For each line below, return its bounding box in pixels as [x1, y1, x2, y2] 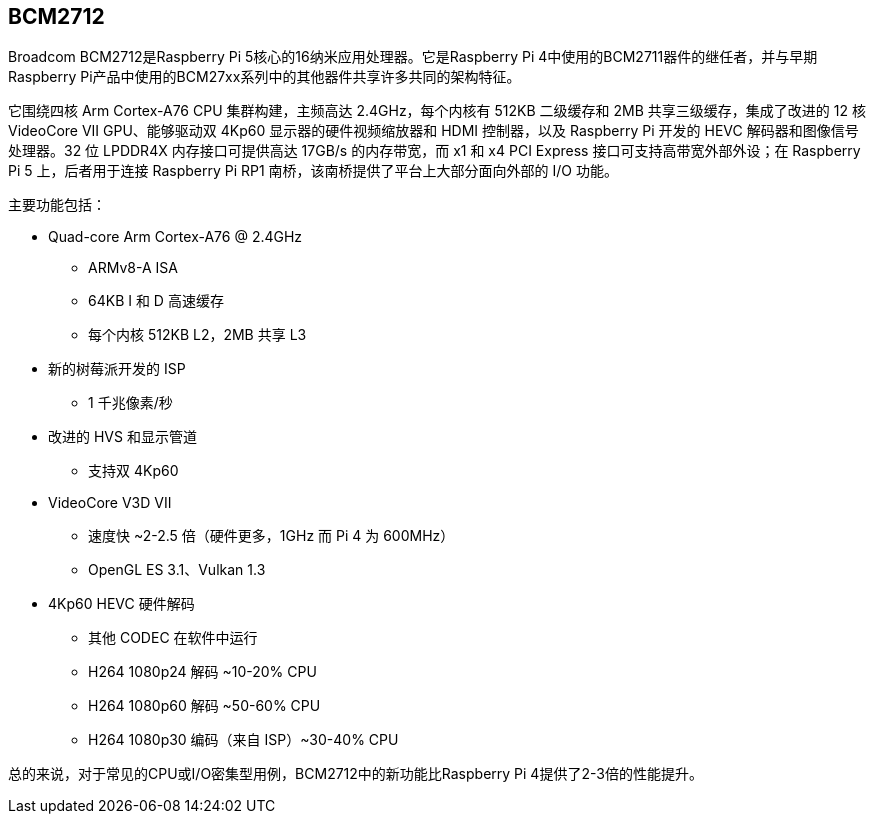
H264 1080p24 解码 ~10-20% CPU [88, 663, 317, 681]
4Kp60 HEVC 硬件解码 [48, 595, 195, 613]
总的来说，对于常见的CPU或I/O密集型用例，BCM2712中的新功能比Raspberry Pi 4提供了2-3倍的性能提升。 [8, 765, 703, 783]
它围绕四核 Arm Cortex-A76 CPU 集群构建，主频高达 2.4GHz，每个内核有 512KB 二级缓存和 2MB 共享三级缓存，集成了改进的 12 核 [8, 102, 866, 120]
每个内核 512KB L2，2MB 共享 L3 [88, 326, 307, 344]
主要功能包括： [8, 196, 106, 214]
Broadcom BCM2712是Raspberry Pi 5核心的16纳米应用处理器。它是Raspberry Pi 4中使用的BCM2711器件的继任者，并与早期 [8, 48, 818, 66]
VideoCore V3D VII [48, 494, 172, 512]
